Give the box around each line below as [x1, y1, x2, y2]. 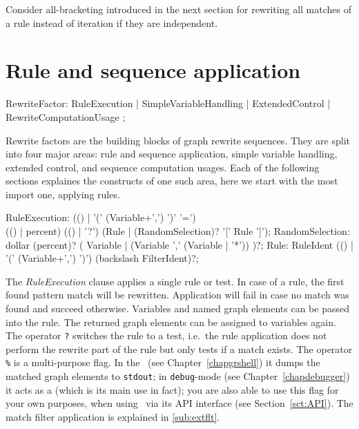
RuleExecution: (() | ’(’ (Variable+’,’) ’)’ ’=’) [6, 210, 196, 225]
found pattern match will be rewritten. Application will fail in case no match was [6, 287, 349, 302]
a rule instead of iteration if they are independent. [6, 15, 218, 30]
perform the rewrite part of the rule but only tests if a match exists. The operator [6, 341, 353, 356]
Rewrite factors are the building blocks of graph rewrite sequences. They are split [6, 133, 350, 147]
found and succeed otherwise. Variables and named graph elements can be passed [6, 301, 349, 316]
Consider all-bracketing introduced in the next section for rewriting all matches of [6, 2, 351, 16]
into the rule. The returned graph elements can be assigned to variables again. [6, 314, 336, 329]
